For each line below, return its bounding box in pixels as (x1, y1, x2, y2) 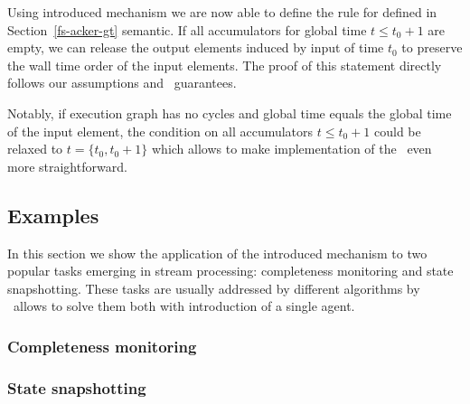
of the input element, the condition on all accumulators (7, 121, 314, 140)
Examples (7, 201, 99, 229)
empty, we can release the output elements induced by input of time (7, 38, 384, 57)
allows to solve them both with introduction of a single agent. (13, 296, 355, 315)
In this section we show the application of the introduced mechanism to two (7, 243, 428, 262)
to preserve (401, 38, 463, 57)
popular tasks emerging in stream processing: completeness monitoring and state (7, 261, 454, 280)
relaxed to (7, 139, 63, 158)
